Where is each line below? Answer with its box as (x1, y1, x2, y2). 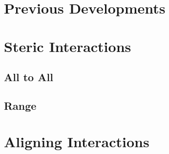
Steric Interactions (4, 36, 131, 56)
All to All (4, 69, 53, 85)
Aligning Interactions (4, 131, 149, 151)
